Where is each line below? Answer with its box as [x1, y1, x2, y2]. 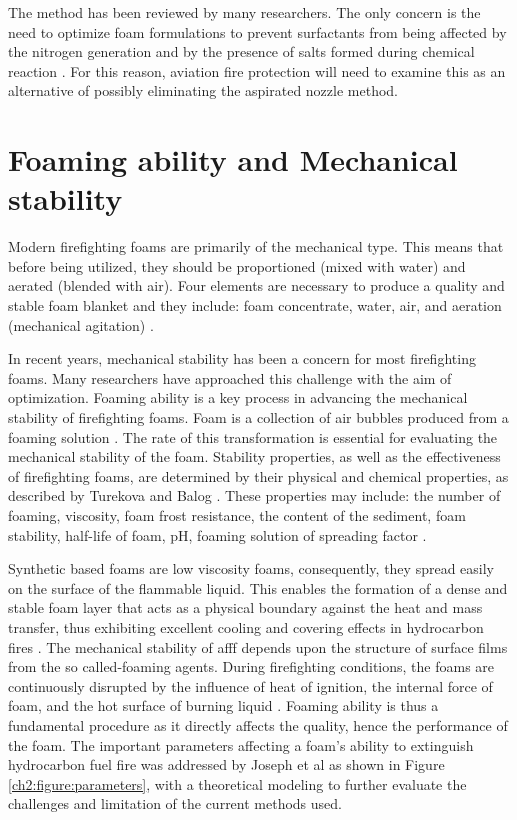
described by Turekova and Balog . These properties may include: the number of [8, 485, 501, 506]
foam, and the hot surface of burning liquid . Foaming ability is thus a [8, 695, 439, 716]
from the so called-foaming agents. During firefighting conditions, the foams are [8, 656, 495, 677]
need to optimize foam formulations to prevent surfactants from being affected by [8, 21, 507, 42]
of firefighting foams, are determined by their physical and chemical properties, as [8, 465, 509, 486]
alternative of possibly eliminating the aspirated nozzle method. [8, 80, 398, 101]
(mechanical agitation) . [8, 314, 154, 335]
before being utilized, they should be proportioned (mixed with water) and [8, 255, 466, 276]
